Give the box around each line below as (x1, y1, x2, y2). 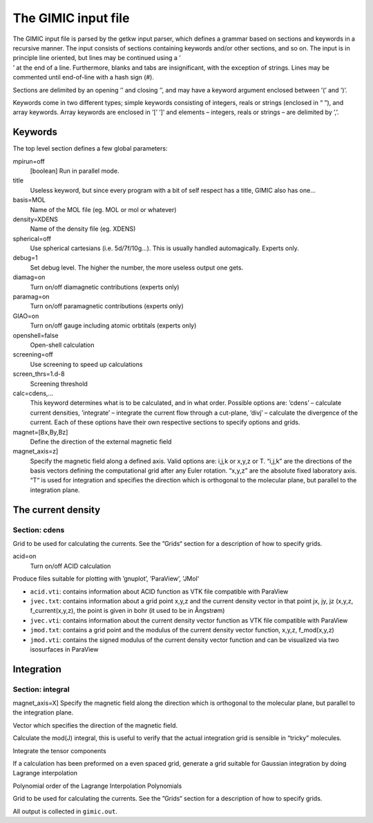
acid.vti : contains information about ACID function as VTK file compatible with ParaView (30, 587, 289, 596)
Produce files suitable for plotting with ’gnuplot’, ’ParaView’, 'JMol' (12, 574, 200, 583)
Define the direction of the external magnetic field (30, 437, 172, 446)
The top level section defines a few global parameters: (12, 144, 168, 153)
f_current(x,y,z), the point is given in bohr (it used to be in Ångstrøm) (30, 607, 225, 615)
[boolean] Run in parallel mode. (30, 167, 119, 175)
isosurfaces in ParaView (30, 645, 99, 653)
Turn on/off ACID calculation (30, 562, 111, 570)
